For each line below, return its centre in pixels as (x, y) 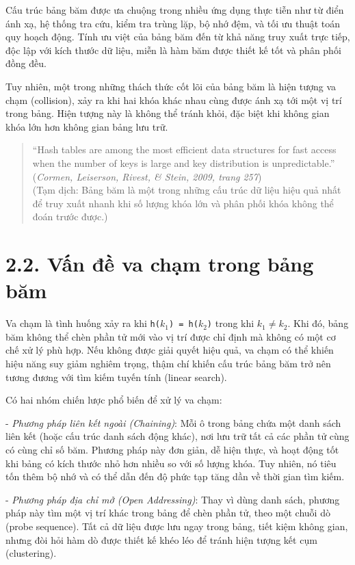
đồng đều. (26, 63)
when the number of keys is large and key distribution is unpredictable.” (184, 162)
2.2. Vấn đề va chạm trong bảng (160, 264)
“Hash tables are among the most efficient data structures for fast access (184, 149)
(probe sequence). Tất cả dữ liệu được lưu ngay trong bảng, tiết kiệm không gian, (177, 526)
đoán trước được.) (70, 216)
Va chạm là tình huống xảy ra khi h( (83, 323)
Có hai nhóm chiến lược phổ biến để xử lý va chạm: (114, 400)
